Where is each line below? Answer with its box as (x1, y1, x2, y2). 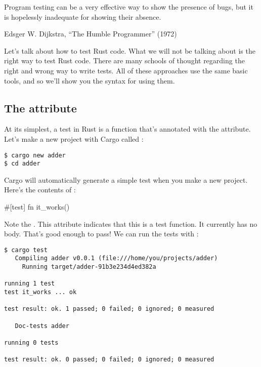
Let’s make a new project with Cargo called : (4, 133, 144, 144)
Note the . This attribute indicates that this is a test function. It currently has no (4, 218, 257, 229)
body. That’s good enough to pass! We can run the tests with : (4, 228, 199, 239)
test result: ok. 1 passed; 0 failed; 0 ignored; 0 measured (4, 305, 214, 313)
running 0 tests (4, 339, 59, 347)
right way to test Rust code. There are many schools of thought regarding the (4, 55, 245, 66)
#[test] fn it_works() (4, 201, 70, 212)
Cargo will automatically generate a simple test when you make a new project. (4, 174, 248, 185)
